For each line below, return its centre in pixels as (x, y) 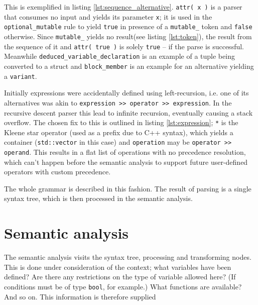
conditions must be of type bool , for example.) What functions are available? (123, 286)
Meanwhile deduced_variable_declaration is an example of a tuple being (119, 56)
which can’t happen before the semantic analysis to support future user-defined (126, 162)
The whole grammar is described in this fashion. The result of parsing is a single (128, 188)
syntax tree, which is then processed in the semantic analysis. (98, 198)
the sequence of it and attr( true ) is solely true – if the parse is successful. (124, 46)
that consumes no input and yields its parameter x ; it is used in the (108, 16)
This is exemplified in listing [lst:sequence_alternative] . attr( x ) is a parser (123, 7)
